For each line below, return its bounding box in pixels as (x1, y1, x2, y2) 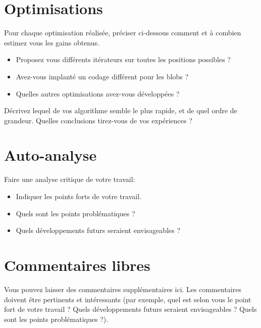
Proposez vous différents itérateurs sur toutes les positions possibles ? (16, 54, 231, 65)
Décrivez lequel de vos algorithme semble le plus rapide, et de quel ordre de (4, 105, 237, 116)
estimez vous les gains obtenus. (4, 37, 99, 48)
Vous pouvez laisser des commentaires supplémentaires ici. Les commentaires (4, 284, 241, 294)
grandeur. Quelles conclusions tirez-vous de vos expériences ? (4, 115, 192, 125)
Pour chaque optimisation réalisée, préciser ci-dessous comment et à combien (4, 27, 241, 38)
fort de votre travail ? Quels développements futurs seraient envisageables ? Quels (4, 304, 257, 314)
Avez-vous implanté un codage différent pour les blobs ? (16, 71, 189, 81)
